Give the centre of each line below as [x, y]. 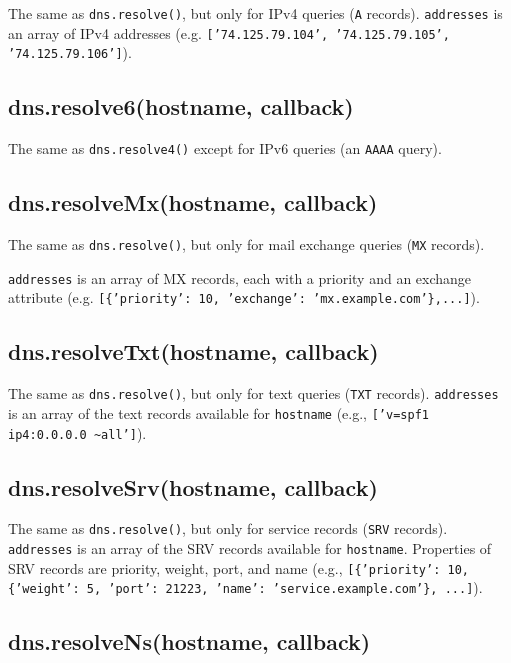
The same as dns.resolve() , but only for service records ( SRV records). [228, 528]
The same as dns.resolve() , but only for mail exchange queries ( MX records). [246, 244]
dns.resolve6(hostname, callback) [181, 106]
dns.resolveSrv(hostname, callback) [193, 486]
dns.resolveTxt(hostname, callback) [193, 351]
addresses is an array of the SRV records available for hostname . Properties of [250, 548]
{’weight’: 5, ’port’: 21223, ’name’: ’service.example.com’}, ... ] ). [245, 587]
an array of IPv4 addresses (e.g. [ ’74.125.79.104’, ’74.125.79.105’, [229, 32]
